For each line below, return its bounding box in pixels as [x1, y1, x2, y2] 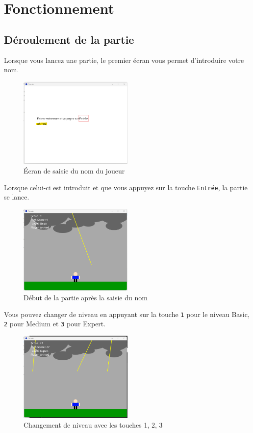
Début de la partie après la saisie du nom [24, 292, 148, 302]
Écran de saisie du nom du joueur [24, 166, 125, 176]
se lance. [4, 192, 29, 202]
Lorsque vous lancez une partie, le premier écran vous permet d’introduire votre [4, 55, 244, 65]
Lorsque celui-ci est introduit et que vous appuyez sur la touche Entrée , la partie [4, 182, 248, 192]
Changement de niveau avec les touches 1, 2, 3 [24, 419, 163, 430]
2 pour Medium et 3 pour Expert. [4, 318, 106, 329]
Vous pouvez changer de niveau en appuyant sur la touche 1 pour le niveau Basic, [4, 309, 250, 319]
